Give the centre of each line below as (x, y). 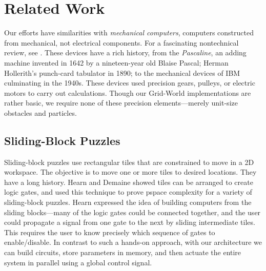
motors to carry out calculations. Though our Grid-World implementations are (128, 92)
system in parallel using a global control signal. (78, 262)
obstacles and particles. (40, 112)
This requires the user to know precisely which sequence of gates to (110, 232)
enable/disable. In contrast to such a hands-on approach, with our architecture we (133, 242)
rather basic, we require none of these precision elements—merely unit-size (121, 103)
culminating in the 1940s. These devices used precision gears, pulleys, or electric (130, 83)
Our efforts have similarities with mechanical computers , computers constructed (129, 33)
